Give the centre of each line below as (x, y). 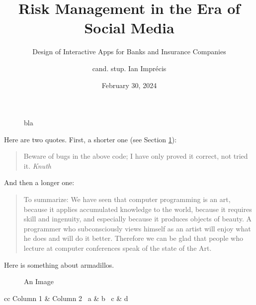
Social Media (129, 28)
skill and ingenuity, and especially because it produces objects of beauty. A (137, 219)
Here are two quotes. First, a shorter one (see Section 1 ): (90, 139)
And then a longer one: (39, 182)
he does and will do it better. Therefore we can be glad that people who (133, 238)
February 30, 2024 (129, 85)
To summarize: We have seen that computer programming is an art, (127, 199)
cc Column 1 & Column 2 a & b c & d (66, 298)
